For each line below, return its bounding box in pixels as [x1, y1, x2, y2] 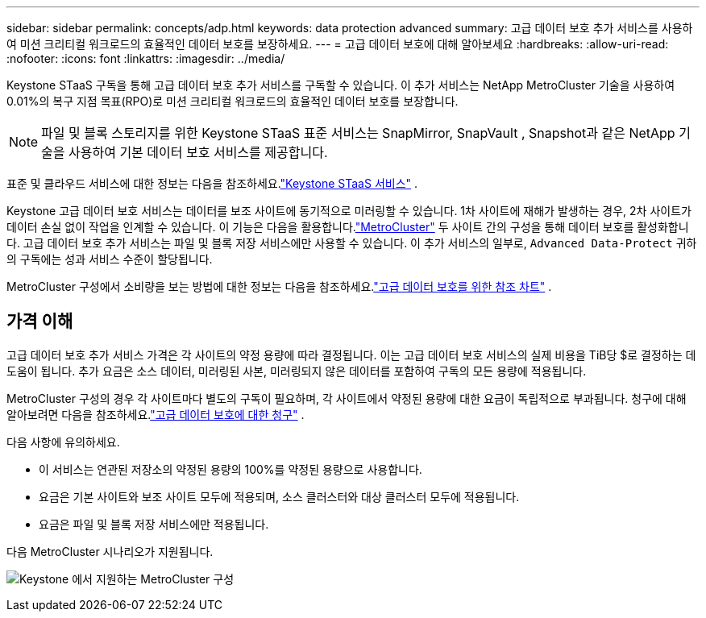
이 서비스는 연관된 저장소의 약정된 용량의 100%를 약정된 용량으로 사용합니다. [39, 462, 422, 476]
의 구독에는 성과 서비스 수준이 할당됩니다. [6, 252, 213, 266]
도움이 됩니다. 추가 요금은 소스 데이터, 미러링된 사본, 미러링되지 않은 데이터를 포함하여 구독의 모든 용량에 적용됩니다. [6, 363, 587, 378]
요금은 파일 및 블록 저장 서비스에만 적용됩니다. [39, 516, 269, 531]
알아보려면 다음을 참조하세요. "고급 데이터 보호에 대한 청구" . [6, 407, 305, 421]
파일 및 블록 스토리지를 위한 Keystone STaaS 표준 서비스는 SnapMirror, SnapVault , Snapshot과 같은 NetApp [41, 125, 675, 141]
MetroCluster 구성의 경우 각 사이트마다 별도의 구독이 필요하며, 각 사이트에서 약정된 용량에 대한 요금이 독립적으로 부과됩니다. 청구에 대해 [6, 391, 687, 405]
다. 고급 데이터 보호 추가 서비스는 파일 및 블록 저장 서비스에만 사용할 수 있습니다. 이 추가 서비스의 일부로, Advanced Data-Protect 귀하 [6, 236, 697, 250]
